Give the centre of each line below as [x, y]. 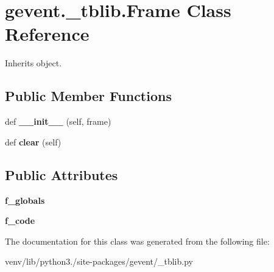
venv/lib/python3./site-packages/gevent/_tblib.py [99, 261]
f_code [20, 221]
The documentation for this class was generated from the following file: [137, 241]
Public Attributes [61, 174]
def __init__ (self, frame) [58, 121]
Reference [47, 34]
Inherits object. [33, 63]
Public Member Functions [88, 96]
